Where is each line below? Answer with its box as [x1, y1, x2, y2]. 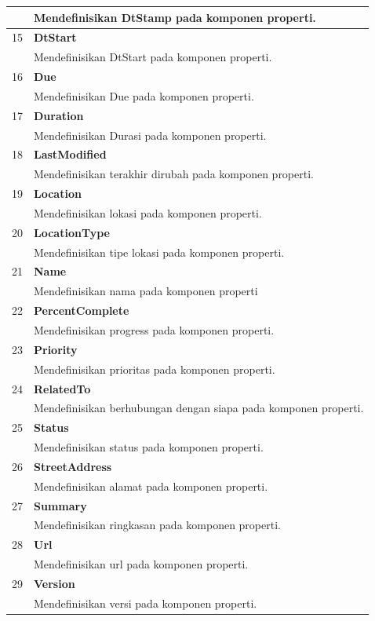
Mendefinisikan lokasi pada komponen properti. [34, 204, 262, 221]
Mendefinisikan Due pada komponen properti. [34, 87, 254, 104]
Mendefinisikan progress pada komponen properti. [34, 322, 275, 338]
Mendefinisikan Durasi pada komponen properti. [34, 126, 267, 143]
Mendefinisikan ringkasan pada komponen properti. [34, 517, 281, 533]
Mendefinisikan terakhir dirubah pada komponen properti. [34, 166, 314, 182]
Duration [34, 107, 84, 123]
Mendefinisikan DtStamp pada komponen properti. [34, 9, 316, 25]
